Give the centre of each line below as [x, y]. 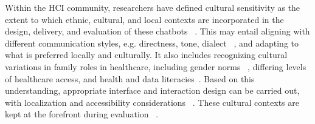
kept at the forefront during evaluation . [82, 114]
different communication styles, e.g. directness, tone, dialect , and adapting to [152, 43]
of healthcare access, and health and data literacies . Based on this [130, 78]
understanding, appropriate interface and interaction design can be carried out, [152, 90]
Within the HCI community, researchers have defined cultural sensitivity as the [153, 7]
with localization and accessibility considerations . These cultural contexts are [152, 102]
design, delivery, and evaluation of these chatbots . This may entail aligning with [157, 31]
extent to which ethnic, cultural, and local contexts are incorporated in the [144, 19]
